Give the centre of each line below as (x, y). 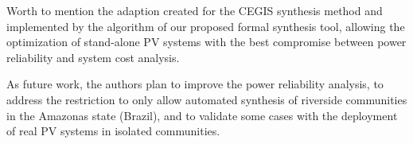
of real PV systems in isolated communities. (113, 131)
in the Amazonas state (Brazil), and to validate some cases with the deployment (202, 115)
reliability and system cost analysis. (93, 57)
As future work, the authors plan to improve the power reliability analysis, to (195, 84)
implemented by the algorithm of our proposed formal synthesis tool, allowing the (206, 26)
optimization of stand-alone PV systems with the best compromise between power (206, 42)
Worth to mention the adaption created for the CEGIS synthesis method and (195, 10)
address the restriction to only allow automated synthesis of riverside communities (207, 99)
